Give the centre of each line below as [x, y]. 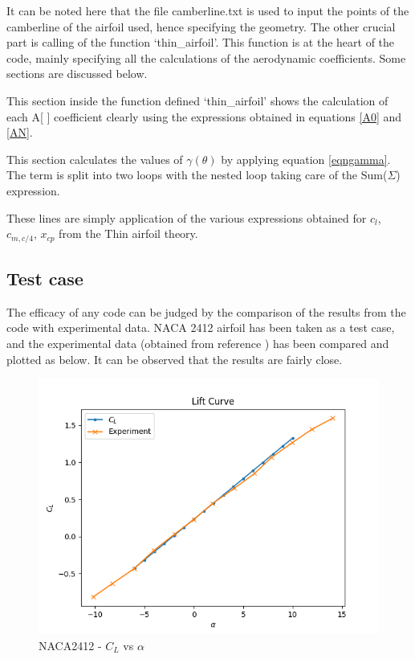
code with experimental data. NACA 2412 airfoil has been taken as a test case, [201, 327]
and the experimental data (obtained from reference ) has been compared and [198, 343]
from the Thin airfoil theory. [128, 233]
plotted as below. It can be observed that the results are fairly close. [175, 359]
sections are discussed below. [77, 74]
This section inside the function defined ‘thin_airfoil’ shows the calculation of [197, 100]
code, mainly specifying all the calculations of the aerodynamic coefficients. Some [206, 57]
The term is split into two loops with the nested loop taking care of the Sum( [197, 175]
